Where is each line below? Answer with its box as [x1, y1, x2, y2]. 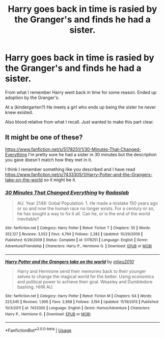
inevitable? [17, 216, 39, 222]
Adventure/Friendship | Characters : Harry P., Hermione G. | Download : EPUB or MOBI [5, 244, 152, 249]
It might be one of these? [5, 133, 83, 141]
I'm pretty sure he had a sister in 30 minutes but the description [27, 151, 157, 157]
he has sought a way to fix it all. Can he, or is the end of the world [17, 211, 150, 217]
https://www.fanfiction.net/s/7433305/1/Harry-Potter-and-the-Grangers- [5, 171, 153, 177]
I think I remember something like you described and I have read [5, 166, 135, 172]
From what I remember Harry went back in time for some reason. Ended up [5, 89, 157, 95]
